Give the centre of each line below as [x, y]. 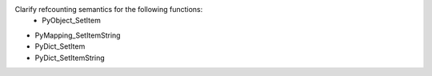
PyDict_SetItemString [70, 58]
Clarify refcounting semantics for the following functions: [109, 9]
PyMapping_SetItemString [78, 35]
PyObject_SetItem [72, 21]
